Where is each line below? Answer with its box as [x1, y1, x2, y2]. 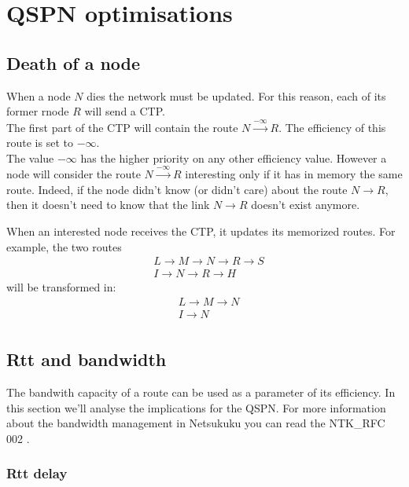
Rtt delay [6, 463, 68, 483]
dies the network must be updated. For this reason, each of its [87, 87, 386, 104]
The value [6, 149, 54, 166]
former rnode [6, 103, 69, 119]
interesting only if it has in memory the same [185, 166, 403, 182]
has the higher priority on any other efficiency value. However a [80, 149, 387, 166]
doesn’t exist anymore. [251, 196, 360, 213]
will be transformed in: [6, 279, 116, 295]
